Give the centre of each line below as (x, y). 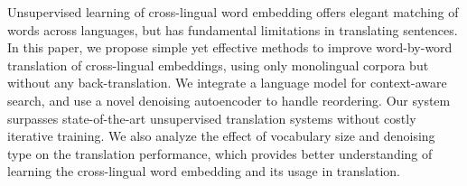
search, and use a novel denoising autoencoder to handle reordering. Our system (229, 100)
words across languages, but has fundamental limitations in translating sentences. (233, 29)
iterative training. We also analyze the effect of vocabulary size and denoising (221, 136)
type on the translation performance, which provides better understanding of (220, 153)
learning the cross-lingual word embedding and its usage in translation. (204, 171)
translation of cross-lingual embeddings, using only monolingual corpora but (218, 65)
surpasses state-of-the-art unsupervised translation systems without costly (212, 118)
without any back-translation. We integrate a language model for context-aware (227, 83)
